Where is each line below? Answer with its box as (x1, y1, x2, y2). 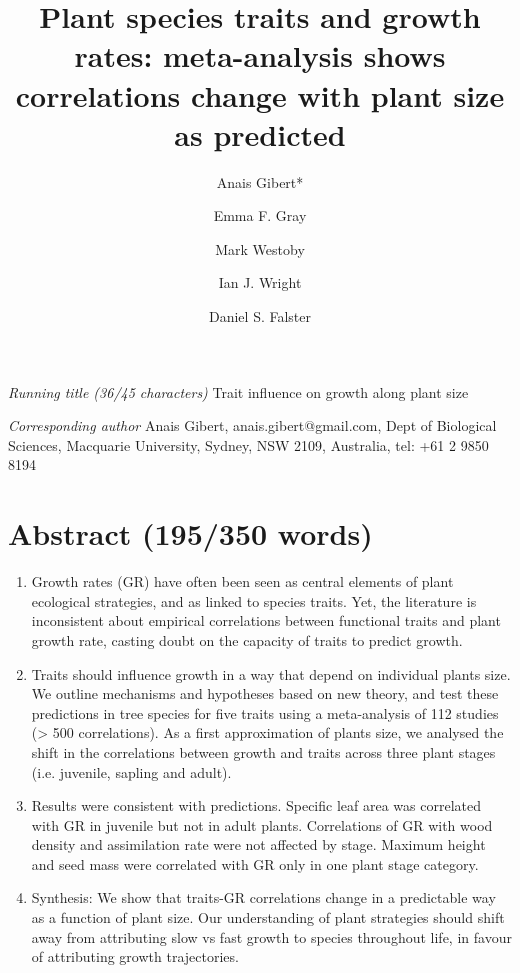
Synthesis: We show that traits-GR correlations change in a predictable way (31, 887, 496, 908)
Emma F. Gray (213, 205, 307, 226)
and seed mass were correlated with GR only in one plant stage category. (31, 853, 479, 874)
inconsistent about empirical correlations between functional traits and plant (31, 610, 501, 631)
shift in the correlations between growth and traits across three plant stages (31, 741, 496, 762)
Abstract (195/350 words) (8, 513, 373, 554)
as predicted (174, 113, 346, 154)
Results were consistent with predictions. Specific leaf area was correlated (31, 795, 481, 816)
